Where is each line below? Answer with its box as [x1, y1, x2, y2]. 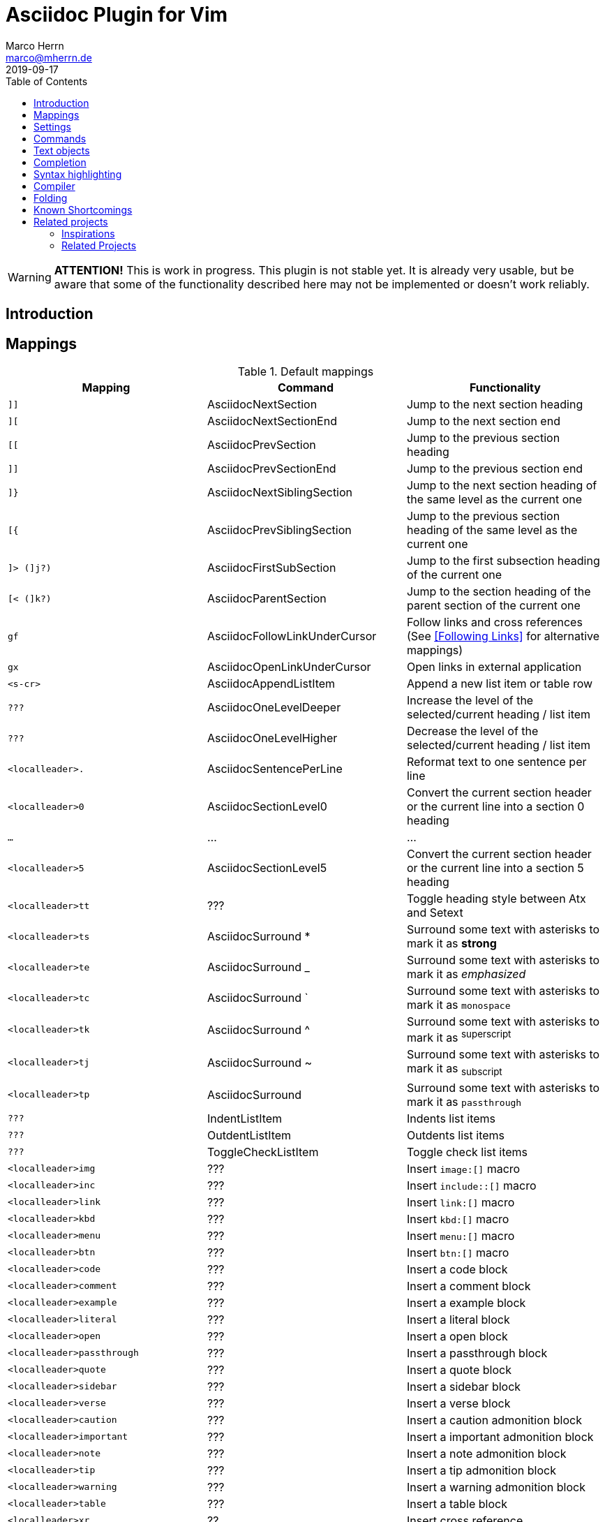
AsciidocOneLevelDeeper [207, 700, 341, 715]
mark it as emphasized [406, 967, 526, 982]
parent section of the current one [406, 598, 581, 613]
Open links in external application [406, 660, 582, 674]
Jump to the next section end [406, 414, 560, 429]
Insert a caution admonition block [406, 1412, 582, 1427]
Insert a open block [406, 1329, 508, 1343]
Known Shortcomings [33, 203, 133, 216]
